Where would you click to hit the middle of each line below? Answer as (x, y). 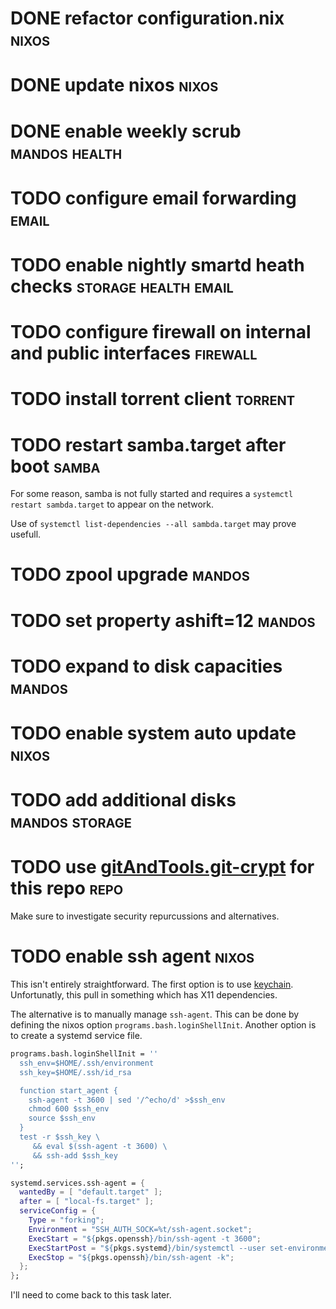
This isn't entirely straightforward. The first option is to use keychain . (152, 984)
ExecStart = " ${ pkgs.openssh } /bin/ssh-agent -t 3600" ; (145, 1238)
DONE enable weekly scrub (126, 131)
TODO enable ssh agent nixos (132, 956)
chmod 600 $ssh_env (69, 1109)
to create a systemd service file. (76, 1036)
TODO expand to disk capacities (146, 666)
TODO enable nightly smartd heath (157, 264)
